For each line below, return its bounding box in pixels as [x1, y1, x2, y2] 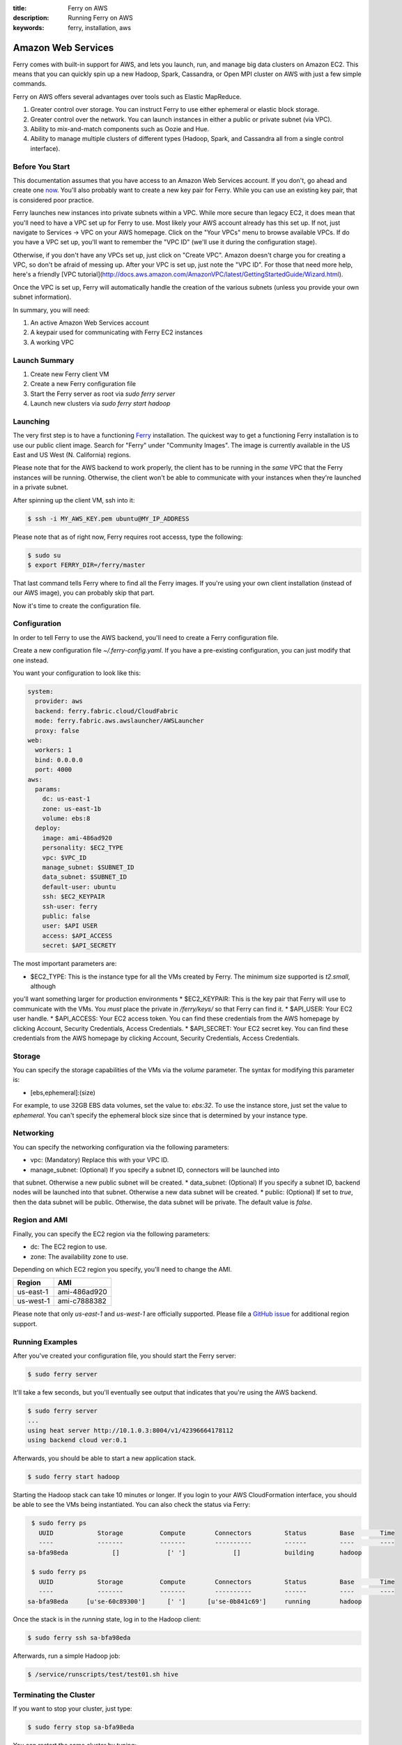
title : [13, 4, 27, 12]
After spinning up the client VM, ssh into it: [13, 496, 135, 504]
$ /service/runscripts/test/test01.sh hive [27, 1670, 179, 1679]
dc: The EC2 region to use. [30, 1242, 107, 1251]
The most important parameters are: [13, 960, 117, 968]
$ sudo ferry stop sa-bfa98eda [27, 1723, 135, 1731]
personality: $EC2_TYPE [42, 844, 123, 852]
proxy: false [35, 727, 79, 734]
